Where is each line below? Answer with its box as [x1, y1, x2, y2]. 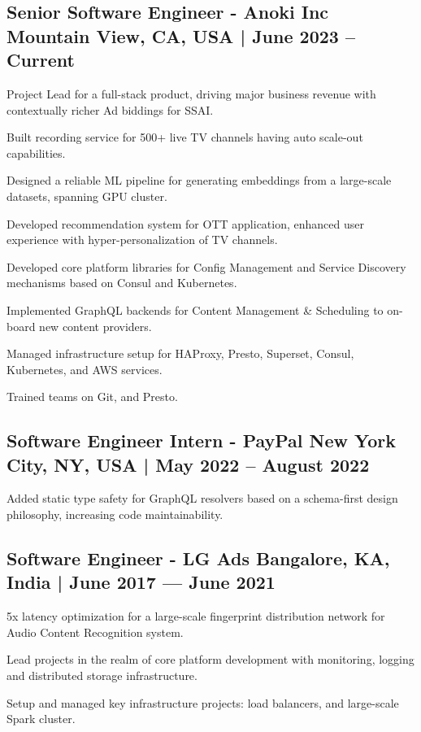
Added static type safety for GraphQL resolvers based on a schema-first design [7, 490, 398, 507]
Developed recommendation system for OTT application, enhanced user [7, 215, 364, 232]
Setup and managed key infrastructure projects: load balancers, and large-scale [7, 694, 399, 711]
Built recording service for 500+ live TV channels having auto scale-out [7, 129, 363, 146]
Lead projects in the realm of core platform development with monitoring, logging [7, 651, 414, 668]
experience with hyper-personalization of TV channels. [7, 231, 278, 248]
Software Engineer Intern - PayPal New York [7, 428, 397, 453]
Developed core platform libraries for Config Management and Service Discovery [7, 258, 406, 275]
